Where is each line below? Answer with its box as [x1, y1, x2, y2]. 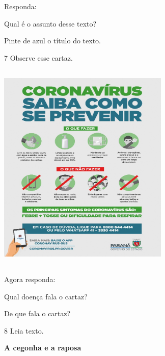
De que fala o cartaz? [4, 308, 71, 319]
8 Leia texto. [4, 325, 44, 336]
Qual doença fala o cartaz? [4, 291, 88, 301]
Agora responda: [4, 274, 56, 285]
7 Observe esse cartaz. [4, 52, 73, 63]
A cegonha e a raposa [4, 342, 81, 353]
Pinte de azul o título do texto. [4, 35, 101, 46]
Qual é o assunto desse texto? [4, 18, 97, 29]
